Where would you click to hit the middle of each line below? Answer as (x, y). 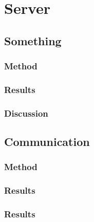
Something (33, 40)
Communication (47, 142)
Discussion (26, 113)
